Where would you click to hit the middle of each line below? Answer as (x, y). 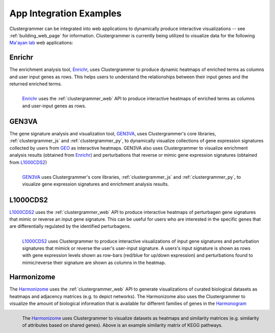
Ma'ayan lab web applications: (41, 43)
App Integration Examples (65, 13)
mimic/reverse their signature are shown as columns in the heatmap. (94, 263)
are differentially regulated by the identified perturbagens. (70, 226)
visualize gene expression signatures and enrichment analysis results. (95, 184)
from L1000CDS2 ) (28, 162)
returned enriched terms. (36, 84)
